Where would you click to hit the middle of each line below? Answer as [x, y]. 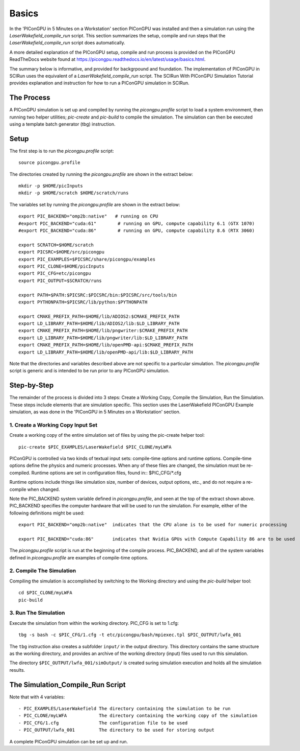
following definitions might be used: [47, 513]
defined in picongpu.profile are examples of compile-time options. [79, 557]
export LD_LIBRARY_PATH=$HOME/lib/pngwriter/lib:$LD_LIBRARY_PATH [103, 338]
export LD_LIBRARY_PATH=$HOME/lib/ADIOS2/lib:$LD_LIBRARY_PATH [99, 324]
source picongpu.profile [49, 163]
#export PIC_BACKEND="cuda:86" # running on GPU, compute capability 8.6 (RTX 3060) [137, 231]
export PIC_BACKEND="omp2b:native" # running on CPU [88, 216]
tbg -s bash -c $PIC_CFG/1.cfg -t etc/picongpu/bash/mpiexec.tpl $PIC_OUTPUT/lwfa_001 [130, 635]
